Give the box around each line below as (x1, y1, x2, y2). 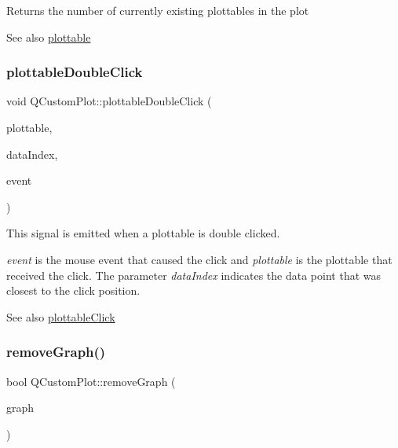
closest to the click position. (6, 282, 141, 299)
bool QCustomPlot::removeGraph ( (6, 373, 176, 389)
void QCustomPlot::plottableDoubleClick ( (6, 93, 212, 109)
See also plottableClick (6, 308, 115, 325)
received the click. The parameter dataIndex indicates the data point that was (6, 266, 382, 283)
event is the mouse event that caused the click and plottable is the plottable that (6, 251, 393, 267)
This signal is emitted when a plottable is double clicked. (6, 225, 280, 241)
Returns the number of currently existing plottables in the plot (6, 2, 309, 18)
